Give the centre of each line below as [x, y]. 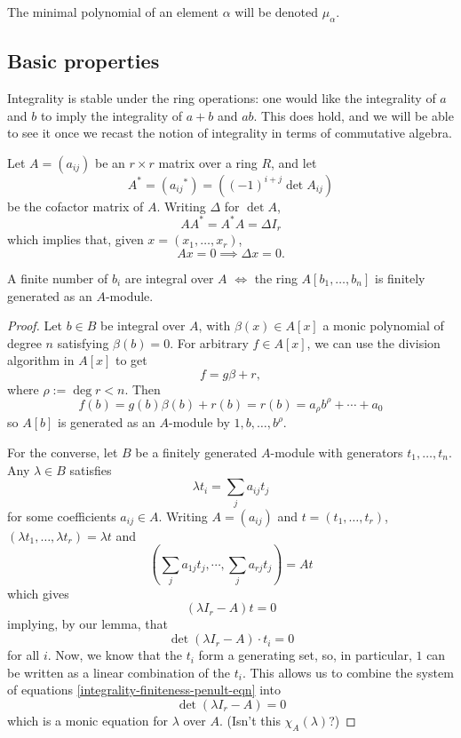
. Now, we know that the [115, 655]
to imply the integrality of [111, 115]
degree [24, 342]
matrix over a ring [208, 162]
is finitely [400, 278]
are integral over [169, 278]
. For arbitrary [209, 342]
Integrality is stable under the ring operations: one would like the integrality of [222, 98]
